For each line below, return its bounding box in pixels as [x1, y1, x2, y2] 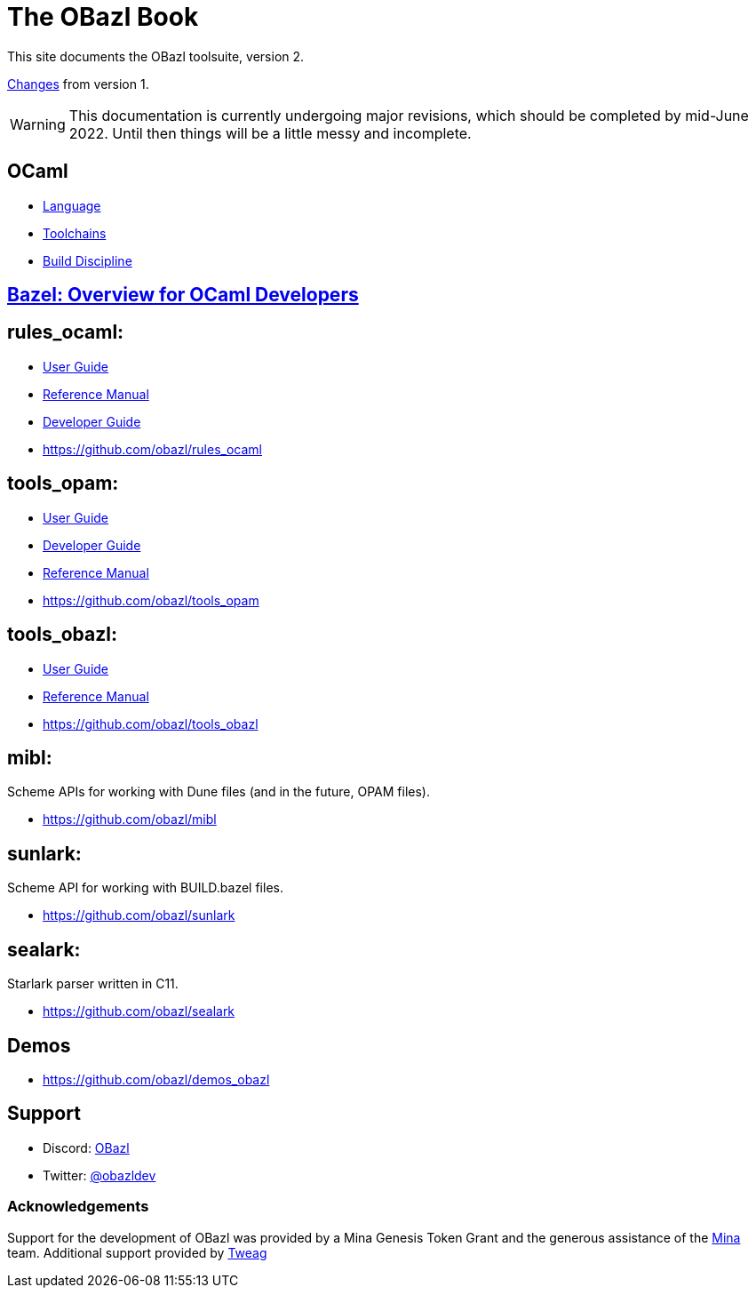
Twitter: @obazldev [43, 1167, 156, 1183]
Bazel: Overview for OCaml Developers [7, 284, 359, 307]
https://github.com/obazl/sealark [43, 1003, 235, 1019]
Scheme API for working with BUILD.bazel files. [7, 880, 283, 896]
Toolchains [43, 225, 107, 241]
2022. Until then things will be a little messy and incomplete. [68, 124, 472, 142]
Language [43, 197, 101, 213]
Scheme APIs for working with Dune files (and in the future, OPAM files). [7, 784, 430, 800]
